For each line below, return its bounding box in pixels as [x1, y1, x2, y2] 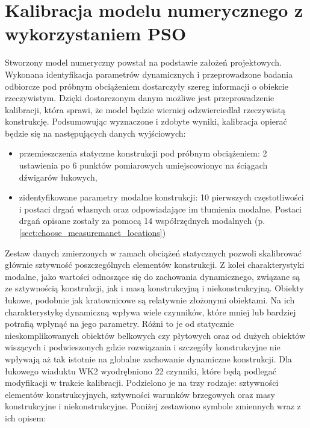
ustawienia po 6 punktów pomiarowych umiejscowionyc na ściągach [19, 159, 268, 172]
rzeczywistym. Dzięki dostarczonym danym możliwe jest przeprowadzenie [5, 91, 274, 104]
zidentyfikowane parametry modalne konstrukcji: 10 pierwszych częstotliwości [19, 191, 304, 203]
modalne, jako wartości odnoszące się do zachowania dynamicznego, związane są [5, 270, 300, 282]
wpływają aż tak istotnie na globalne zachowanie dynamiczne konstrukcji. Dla [5, 352, 292, 365]
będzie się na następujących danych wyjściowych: [5, 126, 186, 139]
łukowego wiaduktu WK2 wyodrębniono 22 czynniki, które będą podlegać [5, 364, 276, 377]
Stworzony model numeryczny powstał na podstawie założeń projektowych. [5, 56, 282, 69]
